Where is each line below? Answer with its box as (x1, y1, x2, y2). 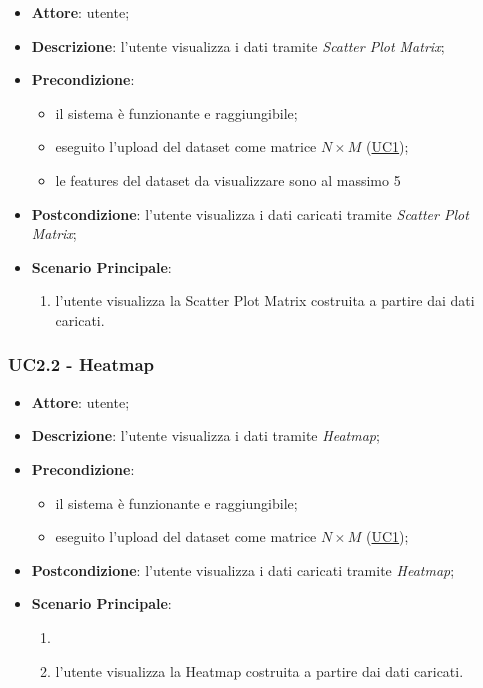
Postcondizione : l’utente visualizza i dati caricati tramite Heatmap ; (31, 559, 455, 580)
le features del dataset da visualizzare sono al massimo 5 (55, 169, 401, 190)
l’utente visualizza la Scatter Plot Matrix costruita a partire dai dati (55, 290, 475, 311)
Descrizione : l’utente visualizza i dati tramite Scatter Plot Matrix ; (31, 35, 445, 56)
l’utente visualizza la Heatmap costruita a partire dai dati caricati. (55, 660, 464, 681)
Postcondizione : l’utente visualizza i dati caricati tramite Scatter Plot (31, 203, 469, 224)
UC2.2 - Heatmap (8, 352, 154, 377)
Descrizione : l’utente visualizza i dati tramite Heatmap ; (31, 425, 380, 446)
